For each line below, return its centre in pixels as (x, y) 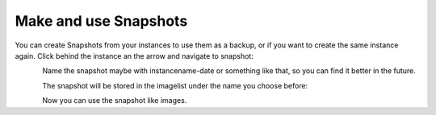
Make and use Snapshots (101, 21)
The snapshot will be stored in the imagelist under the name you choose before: (175, 85)
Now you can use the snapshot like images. (115, 101)
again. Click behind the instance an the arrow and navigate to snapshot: (134, 55)
